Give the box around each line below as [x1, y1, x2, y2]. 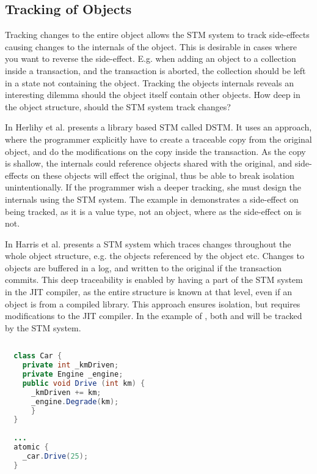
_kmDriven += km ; [31, 388, 101, 397]
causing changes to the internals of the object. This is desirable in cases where [5, 40, 297, 53]
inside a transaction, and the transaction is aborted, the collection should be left [5, 64, 306, 77]
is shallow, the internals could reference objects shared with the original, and [5, 157, 292, 170]
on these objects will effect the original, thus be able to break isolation [31, 168, 294, 181]
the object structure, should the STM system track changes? [5, 100, 231, 113]
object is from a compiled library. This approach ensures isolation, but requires [5, 297, 301, 310]
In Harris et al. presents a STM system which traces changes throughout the [5, 237, 291, 250]
